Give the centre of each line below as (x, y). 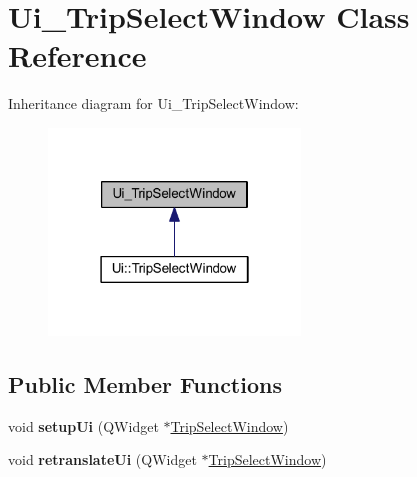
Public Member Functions (145, 383)
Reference (77, 55)
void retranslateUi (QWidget (102, 459)
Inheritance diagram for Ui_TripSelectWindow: (153, 103)
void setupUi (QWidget (83, 425)
